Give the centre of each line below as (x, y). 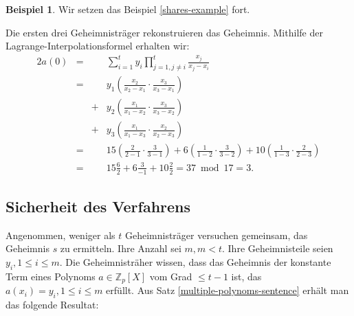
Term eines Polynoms (51, 276)
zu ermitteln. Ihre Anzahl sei (121, 248)
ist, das (246, 276)
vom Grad (171, 276)
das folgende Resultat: (52, 305)
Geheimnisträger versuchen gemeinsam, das (216, 235)
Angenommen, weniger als (60, 235)
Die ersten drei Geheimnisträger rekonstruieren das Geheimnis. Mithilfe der (164, 32)
